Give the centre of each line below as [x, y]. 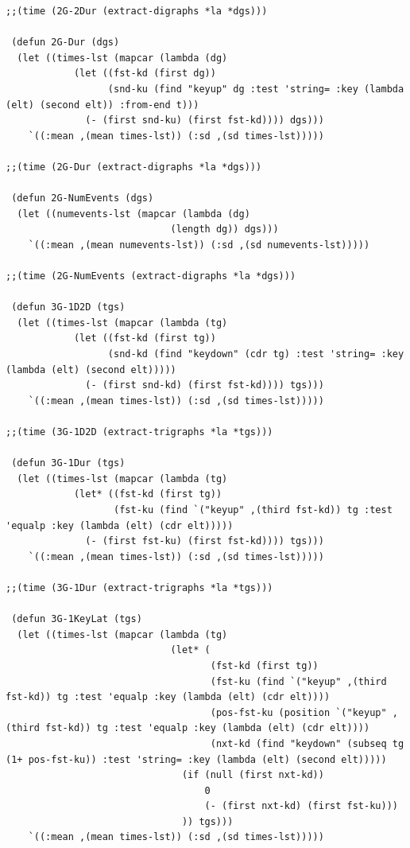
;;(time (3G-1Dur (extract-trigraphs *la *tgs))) [139, 587]
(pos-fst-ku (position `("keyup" [298, 712]
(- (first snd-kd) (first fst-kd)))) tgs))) [205, 385]
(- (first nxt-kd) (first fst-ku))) [301, 806]
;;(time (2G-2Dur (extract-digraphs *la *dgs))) [137, 11]
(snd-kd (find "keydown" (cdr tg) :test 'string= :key [256, 354]
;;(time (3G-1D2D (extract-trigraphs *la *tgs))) [139, 432]
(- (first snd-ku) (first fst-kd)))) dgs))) [205, 121]
